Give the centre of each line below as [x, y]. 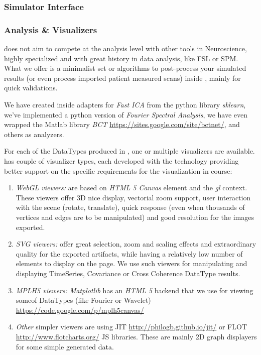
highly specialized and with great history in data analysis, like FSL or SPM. [121, 58]
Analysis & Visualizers [51, 29]
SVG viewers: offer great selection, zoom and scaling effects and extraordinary [136, 244]
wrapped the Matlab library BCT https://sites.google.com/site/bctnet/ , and [122, 124]
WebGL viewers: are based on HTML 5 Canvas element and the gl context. [132, 188]
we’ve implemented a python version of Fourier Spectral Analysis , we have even [126, 114]
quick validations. [31, 88]
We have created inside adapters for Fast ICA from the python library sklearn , [125, 105]
